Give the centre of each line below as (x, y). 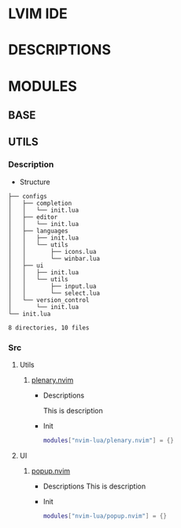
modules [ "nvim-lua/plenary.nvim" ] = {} (109, 440)
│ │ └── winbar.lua (54, 258)
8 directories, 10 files (49, 328)
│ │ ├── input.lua (52, 286)
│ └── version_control (49, 300)
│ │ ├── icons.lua (52, 251)
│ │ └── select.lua (54, 293)
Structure (35, 182)
